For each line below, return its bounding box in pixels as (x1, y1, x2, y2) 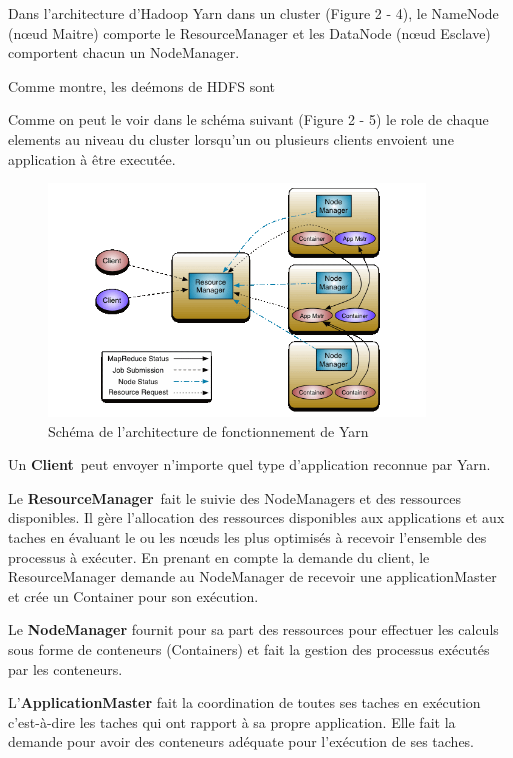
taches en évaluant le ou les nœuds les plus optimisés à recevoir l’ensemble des (8, 527, 487, 548)
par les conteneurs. (8, 658, 123, 679)
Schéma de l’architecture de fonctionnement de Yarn (48, 420, 369, 441)
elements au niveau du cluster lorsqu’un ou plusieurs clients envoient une (8, 128, 454, 149)
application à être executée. (8, 148, 176, 169)
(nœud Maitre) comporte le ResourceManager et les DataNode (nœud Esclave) (8, 22, 491, 43)
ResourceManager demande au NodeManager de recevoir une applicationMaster (8, 566, 497, 587)
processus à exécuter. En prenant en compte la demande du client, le (8, 546, 430, 567)
